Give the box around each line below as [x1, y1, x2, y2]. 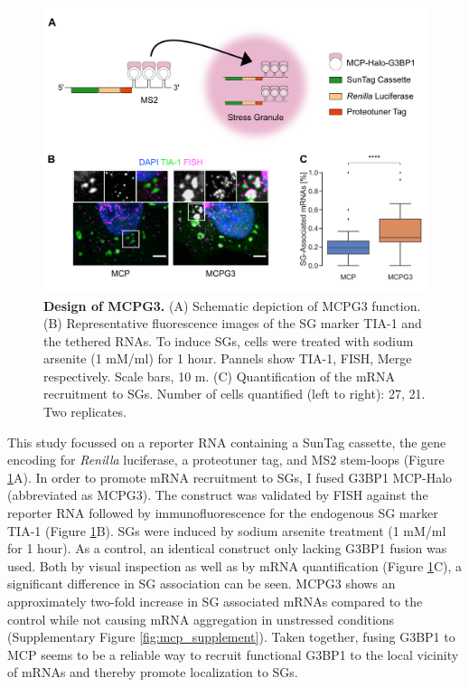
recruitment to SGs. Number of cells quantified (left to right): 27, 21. [43, 384, 426, 403]
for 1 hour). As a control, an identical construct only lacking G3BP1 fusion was [7, 539, 447, 558]
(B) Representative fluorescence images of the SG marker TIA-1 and [43, 314, 422, 333]
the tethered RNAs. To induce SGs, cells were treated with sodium [43, 331, 414, 350]
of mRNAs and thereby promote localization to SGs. [7, 663, 298, 682]
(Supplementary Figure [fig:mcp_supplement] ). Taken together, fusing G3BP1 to [7, 627, 455, 646]
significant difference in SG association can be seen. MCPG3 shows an [7, 574, 396, 593]
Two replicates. [43, 402, 127, 421]
